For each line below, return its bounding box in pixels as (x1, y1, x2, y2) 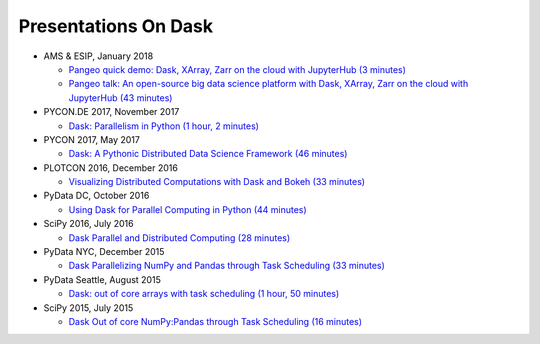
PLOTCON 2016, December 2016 (43, 161, 179, 174)
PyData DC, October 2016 (43, 190, 150, 202)
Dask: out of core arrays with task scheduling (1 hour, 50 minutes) (68, 288, 340, 300)
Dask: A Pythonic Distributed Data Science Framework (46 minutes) (68, 148, 348, 160)
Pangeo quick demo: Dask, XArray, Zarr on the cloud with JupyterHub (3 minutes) (68, 63, 407, 75)
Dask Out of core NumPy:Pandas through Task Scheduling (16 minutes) (68, 315, 363, 327)
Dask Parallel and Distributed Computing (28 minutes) (68, 231, 291, 244)
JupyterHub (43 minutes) (68, 91, 173, 104)
